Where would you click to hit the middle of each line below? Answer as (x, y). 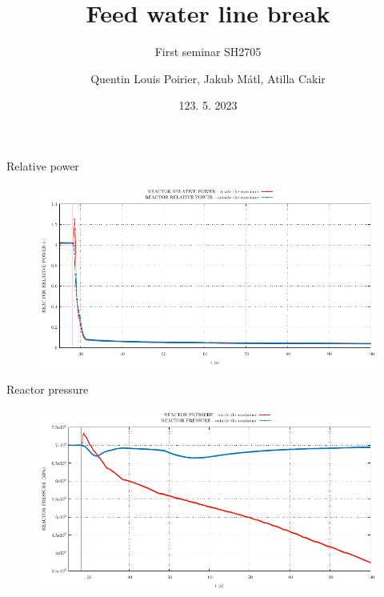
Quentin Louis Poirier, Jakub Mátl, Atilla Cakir (208, 78)
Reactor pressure (48, 389)
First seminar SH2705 (208, 52)
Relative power (43, 165)
